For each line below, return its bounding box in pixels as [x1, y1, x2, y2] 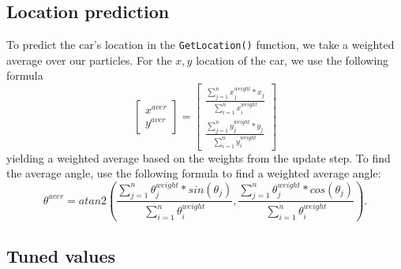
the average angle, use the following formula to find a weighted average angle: [6, 165, 381, 181]
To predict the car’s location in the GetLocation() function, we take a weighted [6, 36, 395, 53]
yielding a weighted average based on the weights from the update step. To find [6, 149, 391, 166]
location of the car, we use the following [196, 51, 389, 68]
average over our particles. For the [6, 51, 172, 68]
